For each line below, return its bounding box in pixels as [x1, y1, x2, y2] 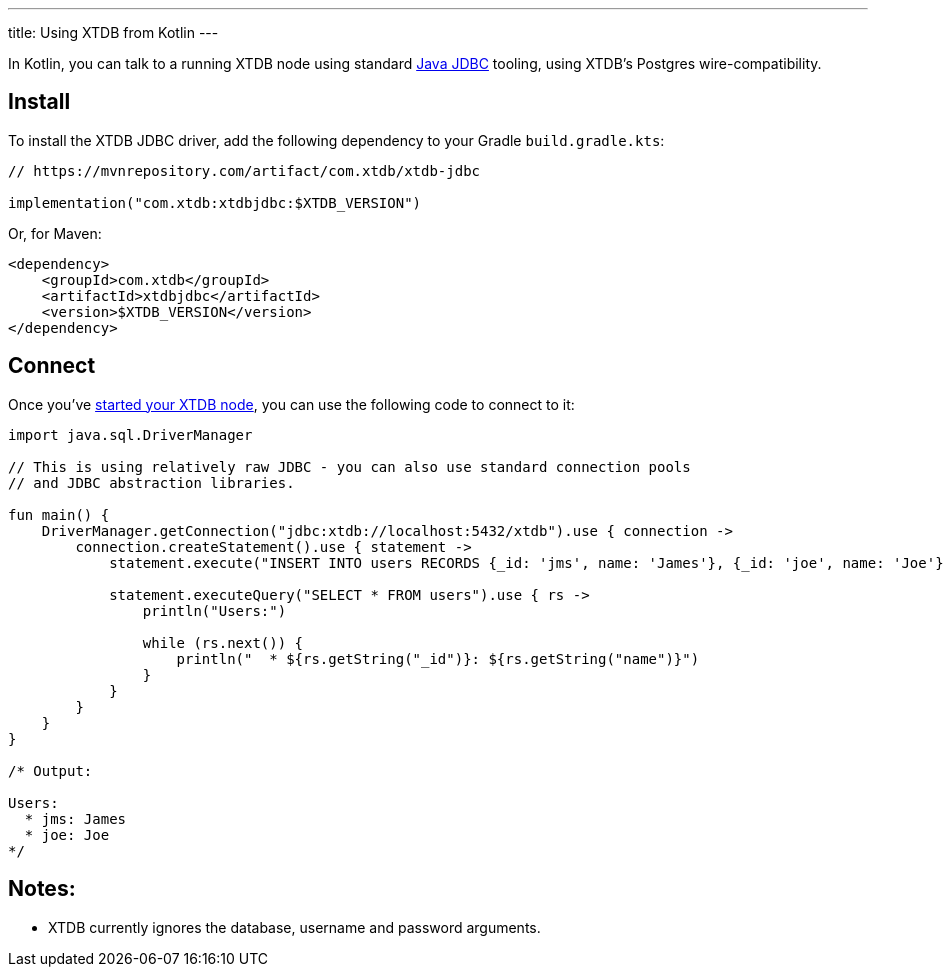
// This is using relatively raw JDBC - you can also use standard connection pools [8, 458, 691, 475]
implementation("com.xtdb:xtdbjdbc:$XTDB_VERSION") [8, 194, 422, 211]
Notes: [8, 876, 76, 902]
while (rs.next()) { [142, 634, 304, 651]
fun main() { [8, 506, 110, 523]
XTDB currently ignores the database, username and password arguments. [48, 918, 541, 936]
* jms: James [24, 810, 127, 827]
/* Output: [8, 762, 93, 779]
